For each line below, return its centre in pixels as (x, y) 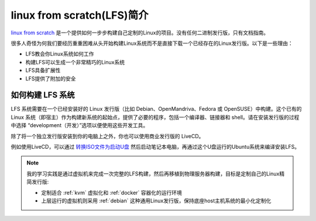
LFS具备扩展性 (43, 71)
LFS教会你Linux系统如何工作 (60, 54)
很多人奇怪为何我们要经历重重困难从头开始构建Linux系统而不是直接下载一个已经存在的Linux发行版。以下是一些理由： (152, 43)
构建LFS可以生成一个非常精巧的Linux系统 (75, 62)
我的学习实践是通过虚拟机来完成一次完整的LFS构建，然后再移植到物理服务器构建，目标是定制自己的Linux (153, 173)
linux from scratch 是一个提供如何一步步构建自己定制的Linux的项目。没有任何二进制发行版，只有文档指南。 (140, 33)
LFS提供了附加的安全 (51, 78)
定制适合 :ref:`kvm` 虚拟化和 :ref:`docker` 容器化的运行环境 (112, 192)
